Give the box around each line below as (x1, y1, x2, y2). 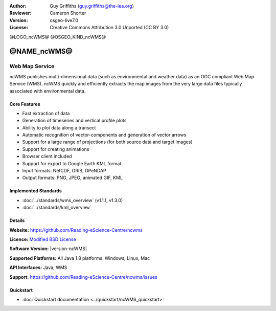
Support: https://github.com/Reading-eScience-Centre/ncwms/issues (9, 274, 158, 280)
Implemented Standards (9, 188, 62, 194)
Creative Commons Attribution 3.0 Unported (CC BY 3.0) (50, 25, 169, 31)
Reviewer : (9, 10, 32, 16)
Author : (9, 3, 27, 9)
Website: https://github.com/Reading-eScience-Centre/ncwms (9, 227, 143, 233)
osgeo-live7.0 (50, 17, 79, 23)
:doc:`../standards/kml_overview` (22, 205, 91, 211)
